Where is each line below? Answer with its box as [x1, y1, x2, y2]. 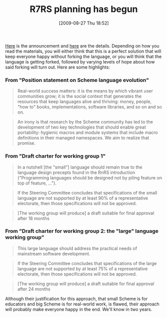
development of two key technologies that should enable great [17, 124, 146, 130]
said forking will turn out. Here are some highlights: [5, 64, 110, 70]
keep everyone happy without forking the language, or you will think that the [5, 53, 162, 59]
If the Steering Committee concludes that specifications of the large [17, 260, 157, 266]
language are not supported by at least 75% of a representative [17, 265, 148, 271]
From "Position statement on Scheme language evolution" [5, 76, 149, 83]
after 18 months [17, 215, 50, 221]
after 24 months [17, 286, 51, 292]
